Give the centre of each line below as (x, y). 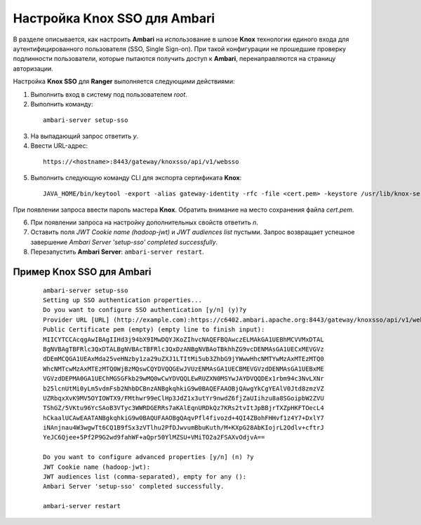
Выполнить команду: (62, 104)
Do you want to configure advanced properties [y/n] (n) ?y (148, 457)
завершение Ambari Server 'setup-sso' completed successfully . (124, 242)
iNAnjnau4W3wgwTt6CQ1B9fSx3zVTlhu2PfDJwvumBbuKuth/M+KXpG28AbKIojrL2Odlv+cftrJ (183, 428)
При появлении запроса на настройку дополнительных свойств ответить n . (145, 223)
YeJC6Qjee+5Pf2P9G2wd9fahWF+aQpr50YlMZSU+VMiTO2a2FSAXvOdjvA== (154, 437)
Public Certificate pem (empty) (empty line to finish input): (154, 330)
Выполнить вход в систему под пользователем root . (109, 94)
